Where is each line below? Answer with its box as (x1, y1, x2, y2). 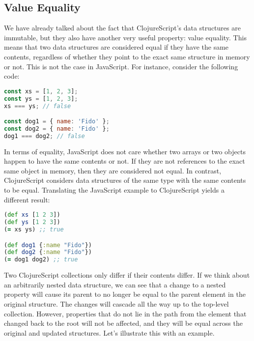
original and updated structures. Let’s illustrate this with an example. (4, 327, 215, 338)
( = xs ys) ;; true (4, 226, 64, 233)
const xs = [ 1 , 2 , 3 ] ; (4, 87, 78, 95)
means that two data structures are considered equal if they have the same (4, 42, 229, 52)
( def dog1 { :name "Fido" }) (4, 241, 92, 249)
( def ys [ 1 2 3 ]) (4, 219, 60, 226)
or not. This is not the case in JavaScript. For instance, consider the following (4, 61, 238, 71)
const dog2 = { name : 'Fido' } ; (4, 125, 110, 132)
